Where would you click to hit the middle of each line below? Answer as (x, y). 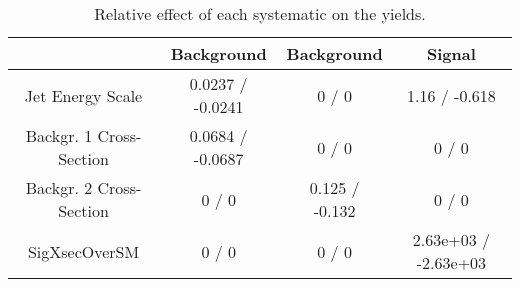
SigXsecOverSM (83, 251)
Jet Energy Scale (83, 95)
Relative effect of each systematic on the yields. (260, 13)
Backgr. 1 (59, 135)
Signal (451, 53)
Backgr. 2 (59, 187)
